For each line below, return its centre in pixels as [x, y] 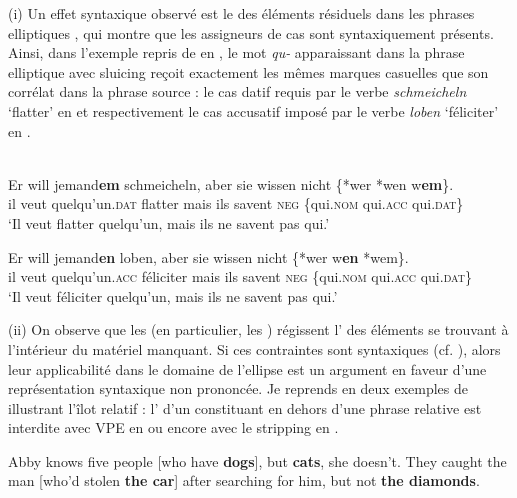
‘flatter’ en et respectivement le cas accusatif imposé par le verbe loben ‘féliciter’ [253, 110]
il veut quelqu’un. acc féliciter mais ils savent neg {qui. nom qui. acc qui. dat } [240, 276]
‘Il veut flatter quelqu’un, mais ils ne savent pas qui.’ [169, 222]
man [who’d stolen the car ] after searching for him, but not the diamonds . [244, 480]
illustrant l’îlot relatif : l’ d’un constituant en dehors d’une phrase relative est [245, 407]
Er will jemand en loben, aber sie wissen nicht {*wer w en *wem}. [208, 256]
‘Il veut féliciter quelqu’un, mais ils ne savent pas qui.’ [173, 295]
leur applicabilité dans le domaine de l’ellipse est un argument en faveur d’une [247, 368]
